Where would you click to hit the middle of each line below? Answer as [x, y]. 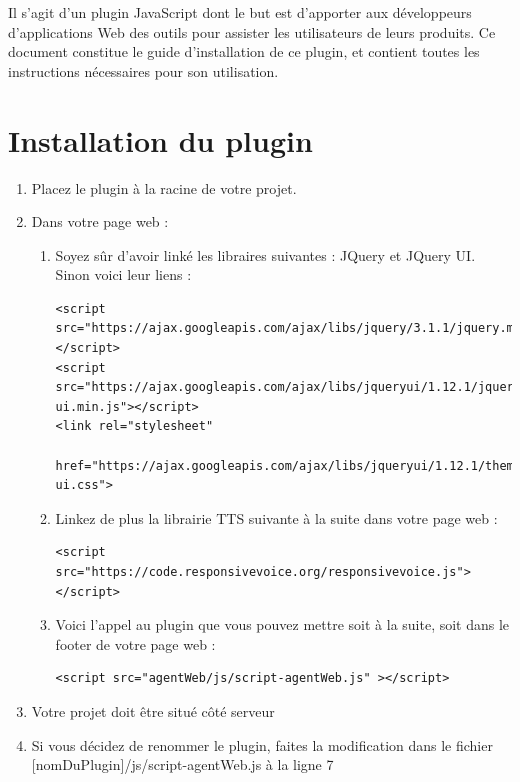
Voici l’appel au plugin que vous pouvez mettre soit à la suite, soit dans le [282, 624]
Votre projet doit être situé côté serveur [153, 710]
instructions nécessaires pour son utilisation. [143, 70]
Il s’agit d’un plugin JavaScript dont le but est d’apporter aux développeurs [240, 12]
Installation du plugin [160, 139]
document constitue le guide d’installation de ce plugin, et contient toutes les [244, 51]
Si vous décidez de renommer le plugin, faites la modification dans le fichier [262, 744]
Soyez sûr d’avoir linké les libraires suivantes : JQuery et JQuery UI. [265, 254]
